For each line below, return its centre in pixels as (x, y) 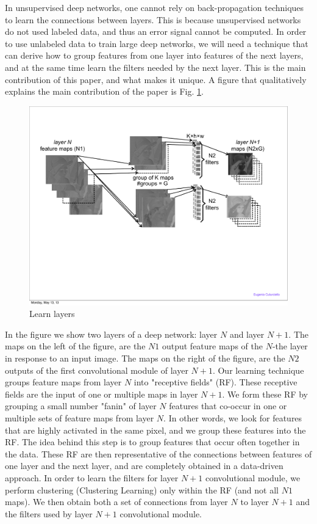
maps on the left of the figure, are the (75, 346)
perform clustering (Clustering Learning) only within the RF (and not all (142, 489)
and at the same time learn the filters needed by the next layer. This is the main (155, 67)
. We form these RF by (265, 394)
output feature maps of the (212, 346)
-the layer (290, 346)
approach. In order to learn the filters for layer (92, 477)
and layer (247, 334)
